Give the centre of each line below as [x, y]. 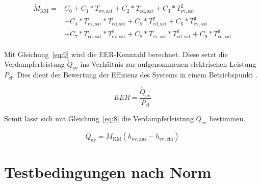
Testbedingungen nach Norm [108, 172]
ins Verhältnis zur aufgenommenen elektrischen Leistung [168, 64]
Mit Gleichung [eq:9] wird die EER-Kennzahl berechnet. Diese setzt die [116, 54]
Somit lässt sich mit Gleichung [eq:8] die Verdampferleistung [99, 118]
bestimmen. [227, 118]
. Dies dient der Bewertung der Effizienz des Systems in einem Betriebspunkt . [135, 75]
